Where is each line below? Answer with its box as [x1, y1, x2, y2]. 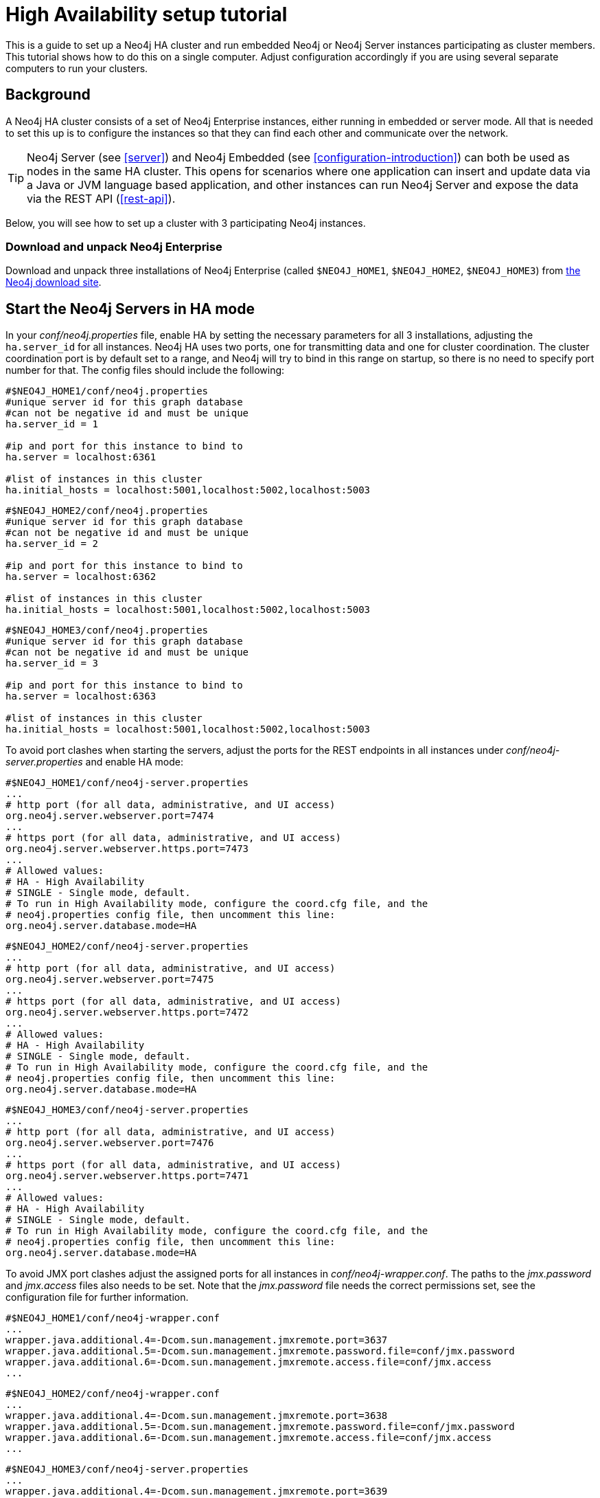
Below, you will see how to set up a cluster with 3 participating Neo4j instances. [5, 216, 366, 229]
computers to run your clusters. [5, 62, 148, 74]
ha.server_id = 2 [5, 538, 98, 550]
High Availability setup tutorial [5, 3, 288, 26]
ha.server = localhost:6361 [5, 451, 157, 463]
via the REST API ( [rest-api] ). [27, 191, 176, 205]
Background [5, 86, 91, 104]
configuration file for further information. [5, 1291, 189, 1304]
